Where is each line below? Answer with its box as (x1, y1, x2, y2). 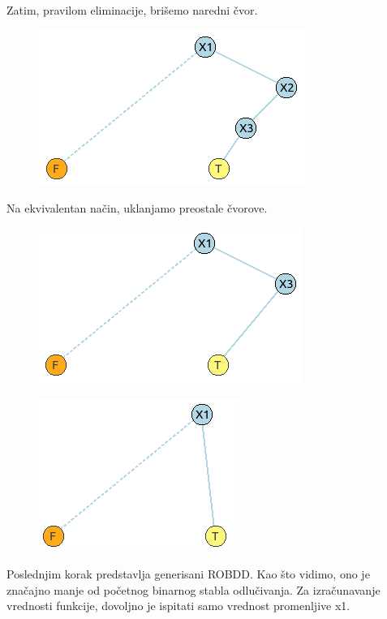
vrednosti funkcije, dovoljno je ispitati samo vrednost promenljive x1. (6, 597, 350, 614)
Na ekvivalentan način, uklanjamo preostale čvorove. (6, 200, 268, 217)
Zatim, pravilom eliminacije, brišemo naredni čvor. (6, 2, 258, 18)
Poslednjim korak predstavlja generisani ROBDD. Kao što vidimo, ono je (6, 565, 370, 582)
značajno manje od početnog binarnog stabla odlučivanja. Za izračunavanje (6, 581, 381, 598)
